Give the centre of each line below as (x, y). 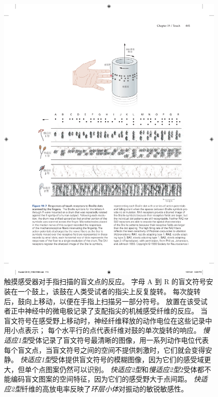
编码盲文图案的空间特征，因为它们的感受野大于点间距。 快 (106, 379)
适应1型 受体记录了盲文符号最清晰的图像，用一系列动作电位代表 (107, 340)
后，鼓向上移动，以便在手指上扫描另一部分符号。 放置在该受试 (106, 301)
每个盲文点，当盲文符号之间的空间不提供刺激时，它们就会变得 (105, 350)
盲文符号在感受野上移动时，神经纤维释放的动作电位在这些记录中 (108, 320)
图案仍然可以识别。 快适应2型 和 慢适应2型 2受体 (121, 369)
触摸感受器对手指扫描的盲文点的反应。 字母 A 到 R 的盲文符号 (105, 281)
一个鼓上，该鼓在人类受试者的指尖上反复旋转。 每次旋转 (109, 291)
